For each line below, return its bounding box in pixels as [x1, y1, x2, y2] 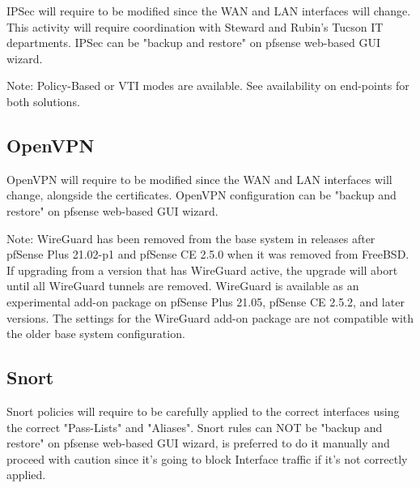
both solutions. [6, 92, 80, 109]
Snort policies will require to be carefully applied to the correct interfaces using [6, 402, 400, 419]
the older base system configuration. [6, 325, 185, 342]
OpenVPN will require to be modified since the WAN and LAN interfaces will [6, 170, 392, 187]
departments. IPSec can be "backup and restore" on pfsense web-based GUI [6, 34, 380, 51]
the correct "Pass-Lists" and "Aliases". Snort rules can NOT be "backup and [6, 418, 383, 435]
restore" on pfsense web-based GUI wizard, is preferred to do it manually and [6, 434, 390, 452]
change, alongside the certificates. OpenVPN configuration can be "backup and [6, 186, 397, 203]
